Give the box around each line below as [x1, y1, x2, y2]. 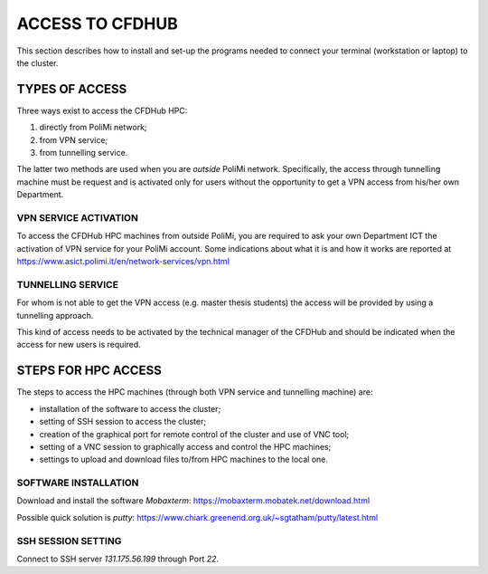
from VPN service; [39, 134, 108, 145]
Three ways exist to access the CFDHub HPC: [16, 105, 188, 116]
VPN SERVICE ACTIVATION [16, 211, 139, 224]
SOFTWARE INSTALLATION [16, 476, 139, 489]
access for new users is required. [16, 340, 142, 350]
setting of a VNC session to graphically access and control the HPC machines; [39, 441, 332, 452]
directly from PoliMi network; [39, 122, 148, 133]
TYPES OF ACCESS [16, 81, 127, 97]
